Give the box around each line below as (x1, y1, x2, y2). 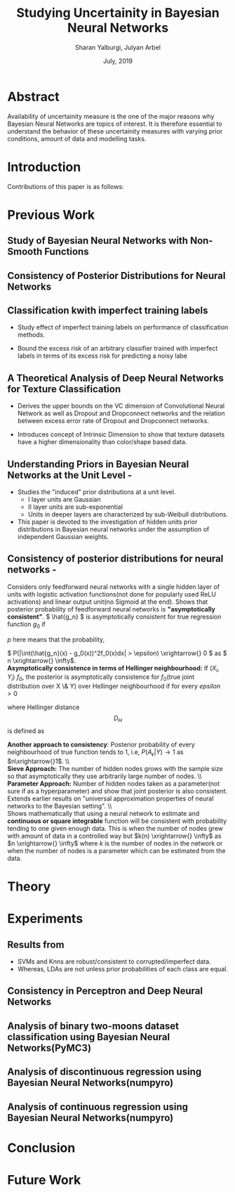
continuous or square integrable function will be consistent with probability (7, 817, 227, 825)
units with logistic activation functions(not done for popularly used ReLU (7, 590, 216, 598)
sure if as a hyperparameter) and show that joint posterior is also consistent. (7, 786, 228, 795)
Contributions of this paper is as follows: (7, 182, 124, 190)
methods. (17, 330, 46, 339)
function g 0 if (7, 620, 46, 630)
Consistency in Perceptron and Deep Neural (7, 985, 203, 997)
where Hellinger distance (7, 703, 80, 711)
